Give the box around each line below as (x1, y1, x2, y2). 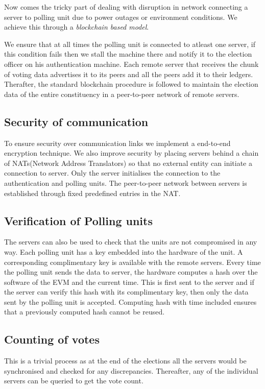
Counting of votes (4, 331, 100, 347)
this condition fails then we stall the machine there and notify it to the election (4, 48, 252, 59)
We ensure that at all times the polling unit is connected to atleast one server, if (4, 38, 256, 49)
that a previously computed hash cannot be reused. (4, 306, 165, 317)
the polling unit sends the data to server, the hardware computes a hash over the (4, 266, 258, 277)
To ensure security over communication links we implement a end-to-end (4, 137, 231, 148)
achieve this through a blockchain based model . (4, 21, 149, 32)
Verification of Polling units (4, 212, 153, 228)
